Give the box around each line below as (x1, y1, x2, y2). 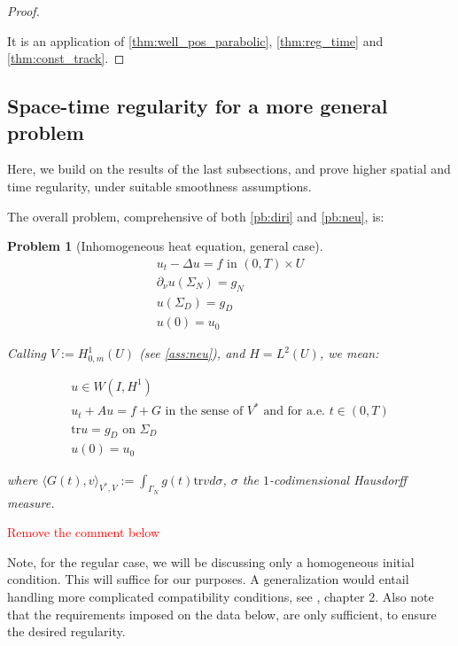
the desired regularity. (7, 622, 126, 641)
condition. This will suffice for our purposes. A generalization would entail (7, 570, 409, 588)
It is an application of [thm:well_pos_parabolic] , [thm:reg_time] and (7, 31, 384, 50)
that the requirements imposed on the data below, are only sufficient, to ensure (7, 604, 437, 623)
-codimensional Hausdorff (269, 471, 407, 489)
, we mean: (319, 344, 379, 362)
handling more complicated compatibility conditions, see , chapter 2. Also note (7, 587, 434, 605)
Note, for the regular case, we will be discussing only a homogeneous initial (7, 552, 415, 571)
